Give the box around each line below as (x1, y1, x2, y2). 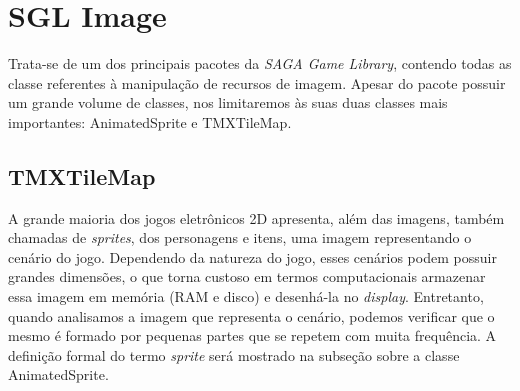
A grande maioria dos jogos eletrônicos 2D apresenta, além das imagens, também (8, 207, 505, 228)
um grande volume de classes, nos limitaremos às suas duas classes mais (8, 92, 448, 113)
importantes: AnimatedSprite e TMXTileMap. (8, 111, 292, 132)
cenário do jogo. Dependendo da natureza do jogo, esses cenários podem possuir (8, 246, 497, 267)
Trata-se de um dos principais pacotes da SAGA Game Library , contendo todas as (8, 53, 512, 74)
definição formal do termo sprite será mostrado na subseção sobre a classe (8, 344, 460, 365)
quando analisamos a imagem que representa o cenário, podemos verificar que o (8, 305, 495, 326)
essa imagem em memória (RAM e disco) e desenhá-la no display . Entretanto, (8, 286, 484, 307)
